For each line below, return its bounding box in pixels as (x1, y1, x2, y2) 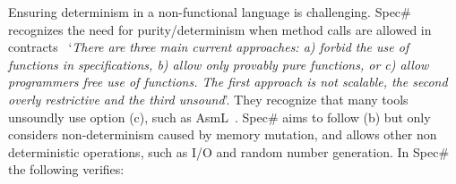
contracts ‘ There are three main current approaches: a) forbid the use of (8, 38, 409, 56)
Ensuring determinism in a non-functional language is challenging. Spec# (8, 3, 411, 21)
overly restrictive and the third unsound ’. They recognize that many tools (8, 89, 409, 108)
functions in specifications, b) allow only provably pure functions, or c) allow (8, 54, 429, 73)
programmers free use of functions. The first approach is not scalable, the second (8, 72, 448, 91)
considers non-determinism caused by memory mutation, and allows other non (8, 125, 437, 144)
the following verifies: (8, 160, 125, 179)
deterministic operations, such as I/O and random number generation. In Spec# (8, 142, 450, 161)
